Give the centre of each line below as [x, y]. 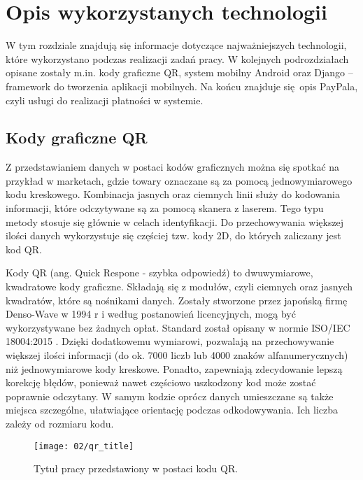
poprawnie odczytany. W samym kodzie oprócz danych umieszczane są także [170, 396]
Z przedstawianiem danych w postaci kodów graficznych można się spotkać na [173, 167]
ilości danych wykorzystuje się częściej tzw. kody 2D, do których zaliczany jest [173, 235]
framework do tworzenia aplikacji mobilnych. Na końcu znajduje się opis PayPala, [182, 86]
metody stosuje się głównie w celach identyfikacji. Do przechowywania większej [175, 221]
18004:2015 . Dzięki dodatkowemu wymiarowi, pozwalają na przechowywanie [170, 341]
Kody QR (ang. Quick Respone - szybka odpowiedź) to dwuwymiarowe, [159, 273]
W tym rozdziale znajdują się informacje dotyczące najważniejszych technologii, [176, 45]
